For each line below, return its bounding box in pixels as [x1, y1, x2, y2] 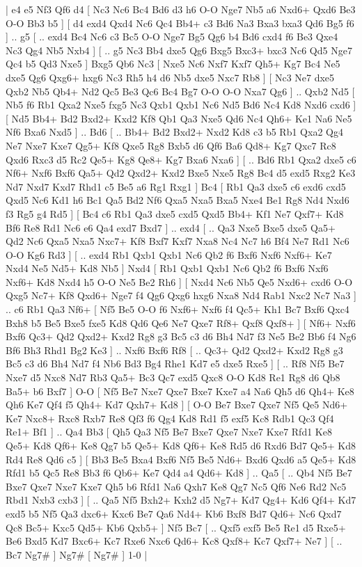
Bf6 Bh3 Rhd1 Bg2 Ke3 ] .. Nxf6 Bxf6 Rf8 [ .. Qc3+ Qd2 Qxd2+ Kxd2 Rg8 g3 [6, 342, 343, 357]
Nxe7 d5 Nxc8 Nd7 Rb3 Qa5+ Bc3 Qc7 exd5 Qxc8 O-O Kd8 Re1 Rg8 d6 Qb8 [6, 370, 340, 385]
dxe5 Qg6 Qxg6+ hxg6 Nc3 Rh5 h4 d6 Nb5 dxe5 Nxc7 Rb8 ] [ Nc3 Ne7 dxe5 [6, 70, 335, 84]
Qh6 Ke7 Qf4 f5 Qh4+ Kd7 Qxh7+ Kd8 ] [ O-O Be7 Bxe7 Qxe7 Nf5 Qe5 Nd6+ [6, 397, 348, 412]
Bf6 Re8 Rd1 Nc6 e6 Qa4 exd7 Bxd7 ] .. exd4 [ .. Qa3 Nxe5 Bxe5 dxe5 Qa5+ [6, 220, 336, 234]
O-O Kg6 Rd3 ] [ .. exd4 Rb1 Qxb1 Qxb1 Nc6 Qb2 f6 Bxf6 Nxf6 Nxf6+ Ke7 [6, 247, 332, 262]
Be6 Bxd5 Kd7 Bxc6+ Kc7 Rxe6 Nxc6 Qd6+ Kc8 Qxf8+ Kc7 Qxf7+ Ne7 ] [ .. [6, 534, 343, 548]
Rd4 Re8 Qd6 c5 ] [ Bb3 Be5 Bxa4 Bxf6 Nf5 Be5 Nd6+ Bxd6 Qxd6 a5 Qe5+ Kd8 [6, 452, 356, 466]
